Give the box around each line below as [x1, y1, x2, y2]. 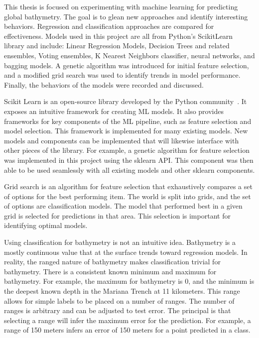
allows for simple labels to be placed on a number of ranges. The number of [4, 295, 235, 306]
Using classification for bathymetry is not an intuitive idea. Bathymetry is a [4, 237, 236, 247]
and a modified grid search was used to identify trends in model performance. [4, 70, 241, 80]
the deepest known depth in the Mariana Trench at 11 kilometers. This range [4, 286, 240, 296]
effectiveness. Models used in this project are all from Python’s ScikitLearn [4, 30, 233, 41]
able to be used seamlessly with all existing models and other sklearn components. [4, 164, 255, 175]
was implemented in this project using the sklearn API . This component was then [4, 154, 254, 165]
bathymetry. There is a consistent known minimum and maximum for [4, 266, 217, 276]
